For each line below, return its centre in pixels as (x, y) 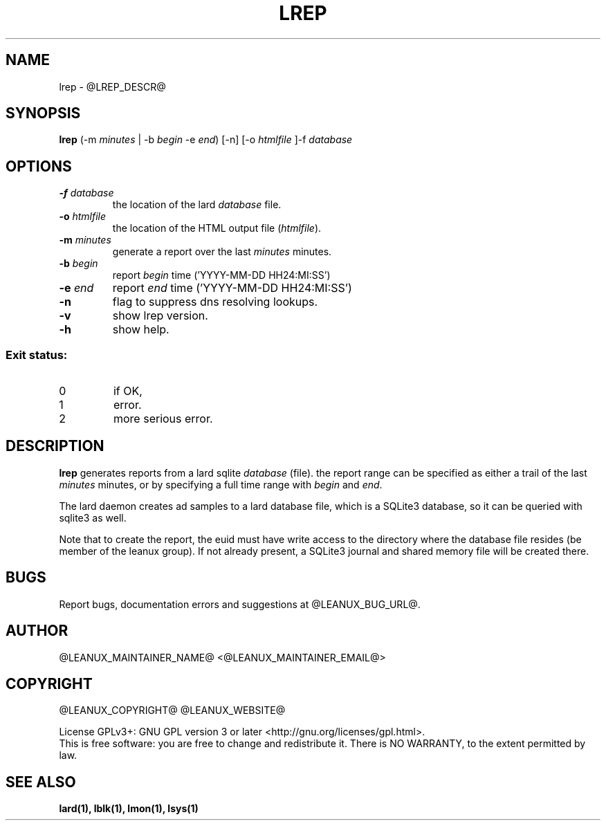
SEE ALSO (41, 782)
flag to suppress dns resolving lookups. (215, 302)
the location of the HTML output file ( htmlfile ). (217, 228)
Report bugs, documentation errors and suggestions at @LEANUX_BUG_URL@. (240, 604)
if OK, (128, 391)
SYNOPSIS (43, 113)
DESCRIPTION (55, 446)
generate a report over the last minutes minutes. (222, 252)
